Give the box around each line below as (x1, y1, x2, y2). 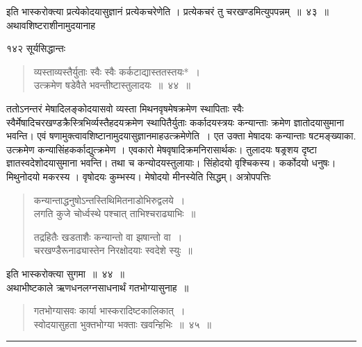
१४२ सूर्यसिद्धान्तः (6, 41, 66, 56)
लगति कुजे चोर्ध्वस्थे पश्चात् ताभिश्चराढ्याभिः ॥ (33, 206, 196, 221)
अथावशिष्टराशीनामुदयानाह (6, 17, 96, 32)
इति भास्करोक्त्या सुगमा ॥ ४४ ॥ (6, 266, 124, 280)
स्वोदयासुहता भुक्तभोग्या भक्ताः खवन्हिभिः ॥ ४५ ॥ (33, 316, 211, 331)
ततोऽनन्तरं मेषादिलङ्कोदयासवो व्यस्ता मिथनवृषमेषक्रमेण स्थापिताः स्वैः (6, 101, 244, 115)
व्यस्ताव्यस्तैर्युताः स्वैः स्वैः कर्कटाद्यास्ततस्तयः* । (33, 64, 200, 78)
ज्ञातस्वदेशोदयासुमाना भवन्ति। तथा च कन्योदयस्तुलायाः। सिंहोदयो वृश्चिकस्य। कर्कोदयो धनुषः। (6, 155, 336, 170)
